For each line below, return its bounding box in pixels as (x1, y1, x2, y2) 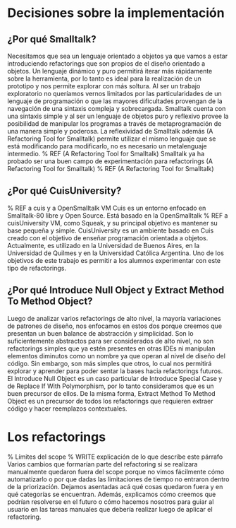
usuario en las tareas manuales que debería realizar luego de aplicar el (7, 505, 213, 513)
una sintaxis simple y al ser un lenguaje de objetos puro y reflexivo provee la (7, 112, 229, 120)
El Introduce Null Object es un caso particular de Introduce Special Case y (7, 374, 223, 382)
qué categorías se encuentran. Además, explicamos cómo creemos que (7, 490, 216, 498)
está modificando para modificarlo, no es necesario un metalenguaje (7, 142, 208, 150)
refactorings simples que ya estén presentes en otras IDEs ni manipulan (7, 344, 216, 353)
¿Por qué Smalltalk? (7, 33, 97, 45)
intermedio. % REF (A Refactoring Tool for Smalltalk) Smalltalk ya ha (7, 150, 205, 158)
